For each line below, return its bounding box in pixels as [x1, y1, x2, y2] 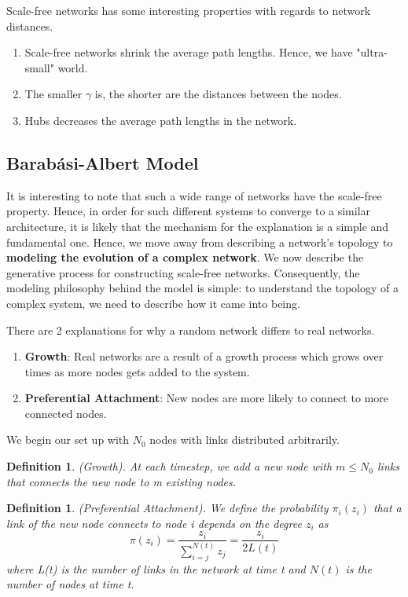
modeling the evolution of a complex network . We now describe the [6, 249, 364, 266]
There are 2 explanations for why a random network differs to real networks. [6, 321, 375, 338]
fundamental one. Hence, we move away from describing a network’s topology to [6, 233, 393, 250]
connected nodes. [24, 405, 107, 421]
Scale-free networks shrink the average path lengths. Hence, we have [24, 44, 353, 60]
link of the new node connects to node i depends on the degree [6, 515, 302, 531]
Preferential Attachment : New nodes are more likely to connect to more [24, 390, 388, 406]
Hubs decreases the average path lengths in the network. [24, 112, 297, 128]
